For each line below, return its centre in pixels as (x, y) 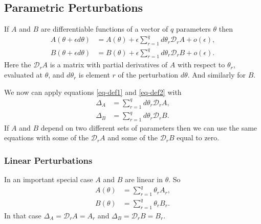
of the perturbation (148, 75)
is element (94, 75)
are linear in (144, 179)
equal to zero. (198, 138)
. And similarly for (217, 75)
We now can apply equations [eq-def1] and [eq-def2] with (93, 92)
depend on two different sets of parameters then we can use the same (149, 127)
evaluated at (24, 75)
